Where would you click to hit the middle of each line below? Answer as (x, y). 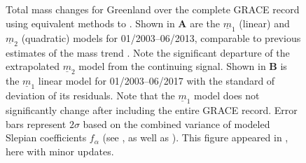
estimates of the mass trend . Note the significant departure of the (148, 52)
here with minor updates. (60, 151)
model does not (227, 95)
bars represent (36, 123)
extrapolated (33, 66)
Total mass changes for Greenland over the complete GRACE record (153, 9)
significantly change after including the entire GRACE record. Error (152, 110)
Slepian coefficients (46, 137)
